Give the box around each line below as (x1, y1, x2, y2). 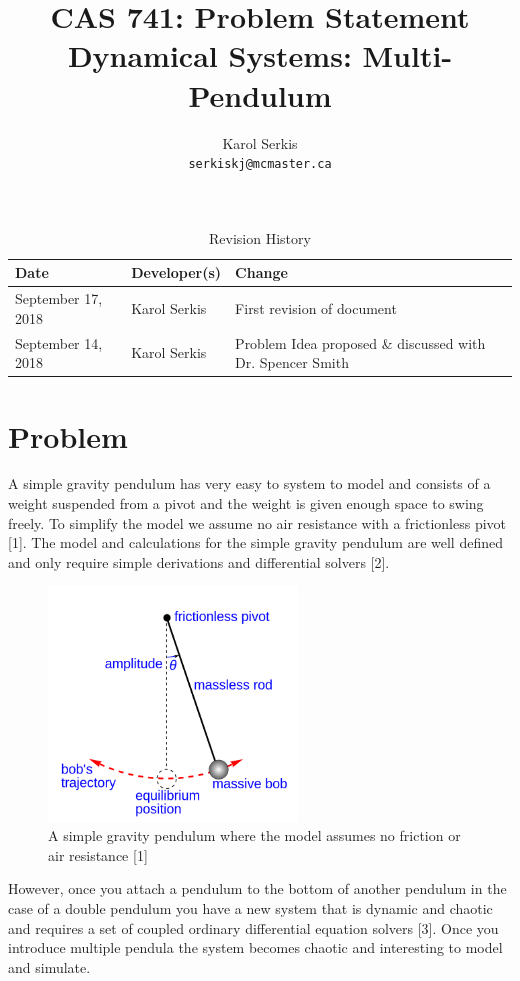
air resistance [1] (48, 844, 148, 865)
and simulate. (8, 956, 91, 977)
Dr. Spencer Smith (235, 352, 349, 373)
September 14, (15, 332, 103, 353)
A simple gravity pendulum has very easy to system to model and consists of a (8, 473, 491, 494)
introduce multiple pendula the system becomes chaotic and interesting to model (8, 937, 503, 958)
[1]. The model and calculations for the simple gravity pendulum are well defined (8, 532, 503, 553)
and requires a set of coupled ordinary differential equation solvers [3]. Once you (8, 917, 499, 938)
